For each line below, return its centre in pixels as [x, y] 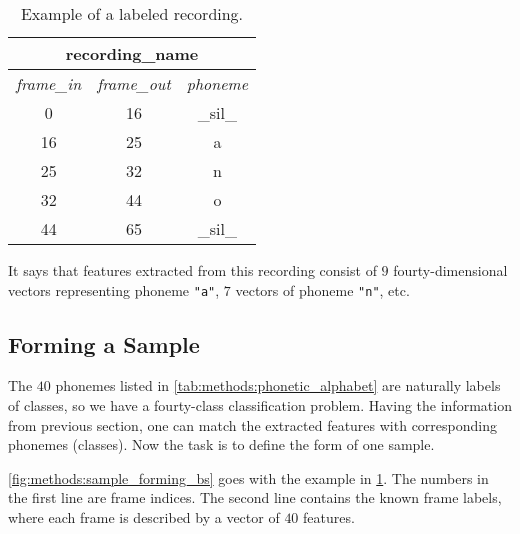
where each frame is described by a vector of [144, 517]
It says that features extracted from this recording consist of [192, 270]
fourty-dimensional [450, 270]
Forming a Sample [104, 343]
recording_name [132, 53]
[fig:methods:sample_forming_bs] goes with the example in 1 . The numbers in [248, 477]
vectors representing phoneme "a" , [114, 289]
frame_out [134, 83]
